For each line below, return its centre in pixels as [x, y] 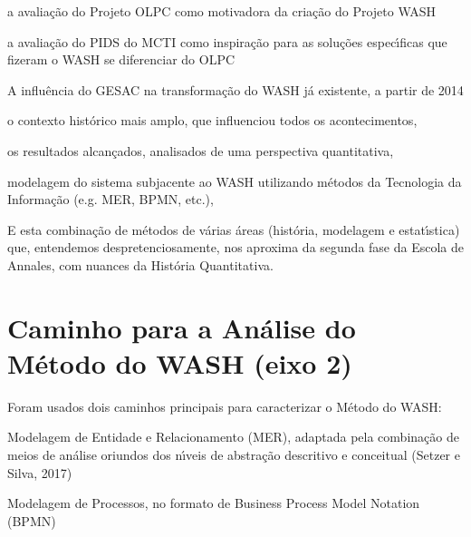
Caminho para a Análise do [182, 327]
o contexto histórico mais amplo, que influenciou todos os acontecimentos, [212, 120]
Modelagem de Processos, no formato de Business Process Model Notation [214, 503]
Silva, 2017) [40, 472]
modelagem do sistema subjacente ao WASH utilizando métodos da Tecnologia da [235, 181]
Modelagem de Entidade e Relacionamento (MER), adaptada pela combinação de [233, 437]
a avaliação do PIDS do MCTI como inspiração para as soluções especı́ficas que [227, 41]
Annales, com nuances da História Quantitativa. [140, 264]
